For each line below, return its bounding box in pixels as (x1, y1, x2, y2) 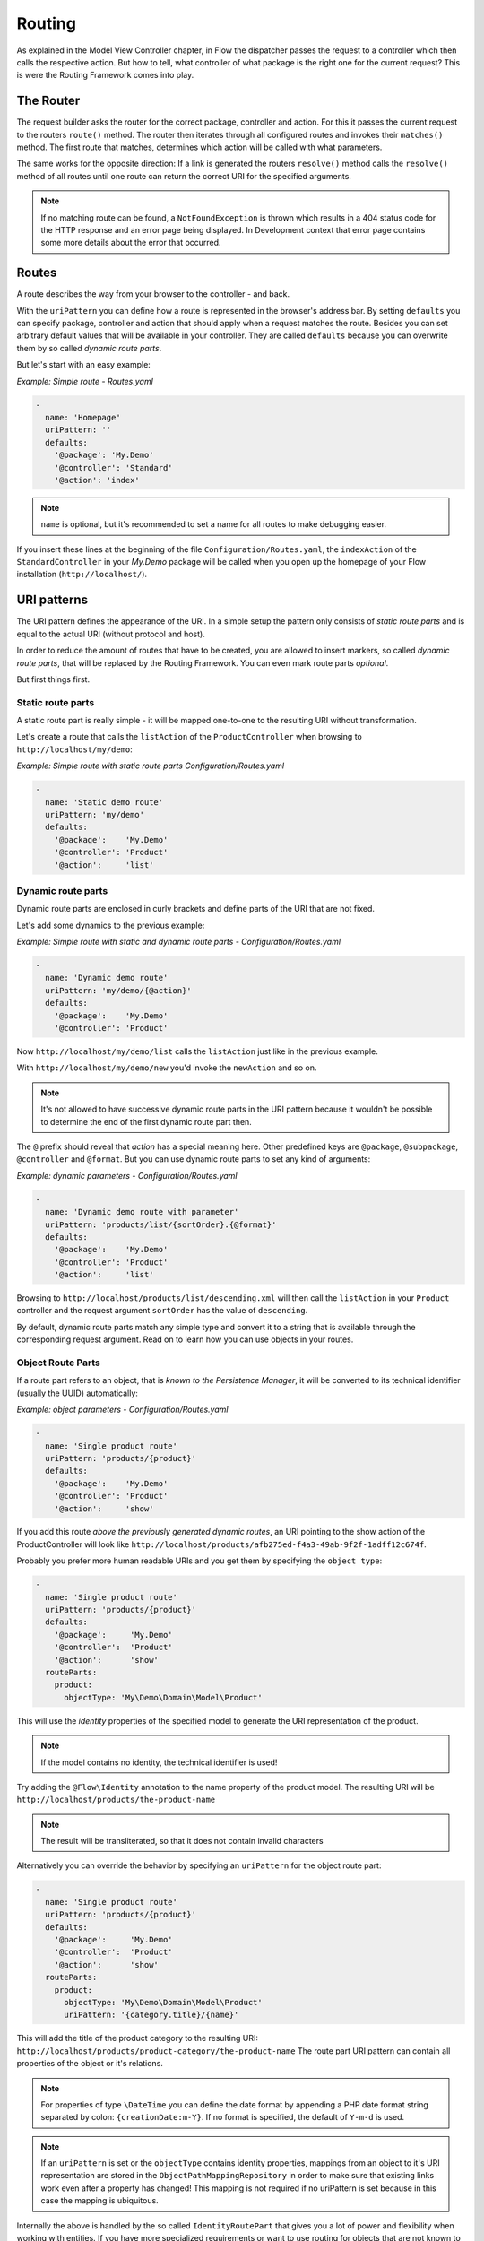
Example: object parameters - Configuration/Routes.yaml (16, 1404, 229, 1415)
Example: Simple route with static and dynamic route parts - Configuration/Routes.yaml (16, 937, 341, 947)
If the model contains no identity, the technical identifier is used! (40, 1757, 278, 1768)
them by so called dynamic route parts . (16, 342, 162, 353)
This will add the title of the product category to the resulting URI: (16, 2033, 259, 2044)
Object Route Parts (16, 1356, 100, 1369)
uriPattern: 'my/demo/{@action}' (45, 985, 192, 995)
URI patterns (16, 593, 89, 608)
